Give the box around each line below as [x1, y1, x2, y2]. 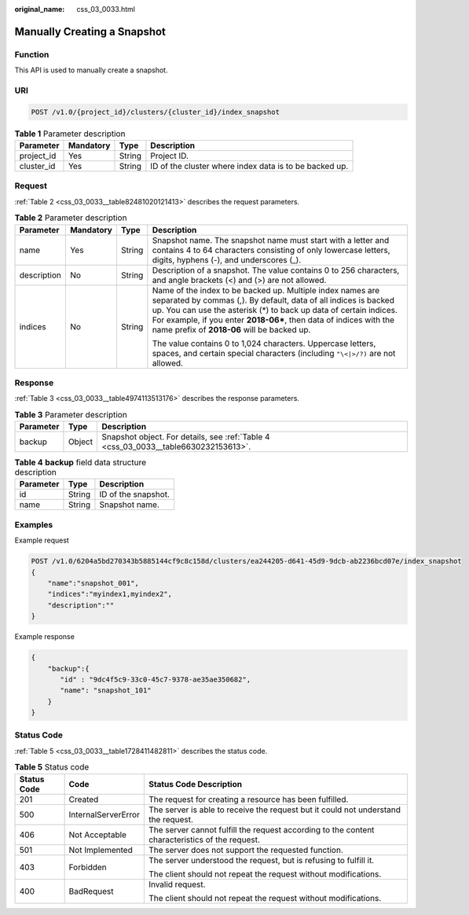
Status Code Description [148, 778, 243, 789]
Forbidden [68, 862, 108, 873]
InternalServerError [68, 809, 141, 820]
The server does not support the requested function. [148, 844, 343, 855]
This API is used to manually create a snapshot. [14, 65, 168, 75]
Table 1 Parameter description [14, 128, 126, 139]
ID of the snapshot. [99, 489, 170, 500]
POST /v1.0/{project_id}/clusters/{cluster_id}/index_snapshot [31, 107, 280, 116]
